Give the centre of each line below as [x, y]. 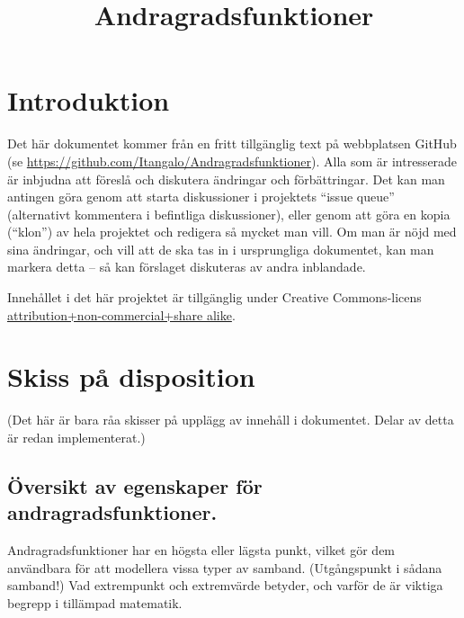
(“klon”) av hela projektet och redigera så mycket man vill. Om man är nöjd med [232, 232]
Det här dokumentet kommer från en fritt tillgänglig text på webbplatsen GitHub [232, 143]
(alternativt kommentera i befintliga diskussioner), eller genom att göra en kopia [229, 214]
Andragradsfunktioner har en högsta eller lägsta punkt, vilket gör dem [201, 550]
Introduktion [89, 100]
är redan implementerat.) [76, 437]
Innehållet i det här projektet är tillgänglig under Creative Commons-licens [214, 297]
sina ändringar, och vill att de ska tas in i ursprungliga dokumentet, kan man [221, 249]
